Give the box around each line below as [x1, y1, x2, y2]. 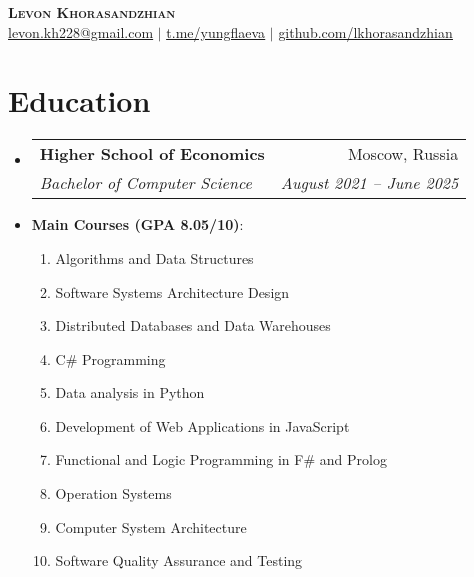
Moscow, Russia [347, 142, 459, 166]
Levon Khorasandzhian [8, 2, 176, 22]
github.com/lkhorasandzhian [278, 21, 453, 42]
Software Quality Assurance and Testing [55, 550, 303, 571]
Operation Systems [55, 483, 172, 504]
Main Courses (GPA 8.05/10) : [31, 214, 244, 235]
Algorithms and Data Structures [55, 247, 254, 268]
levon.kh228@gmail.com [8, 21, 154, 42]
